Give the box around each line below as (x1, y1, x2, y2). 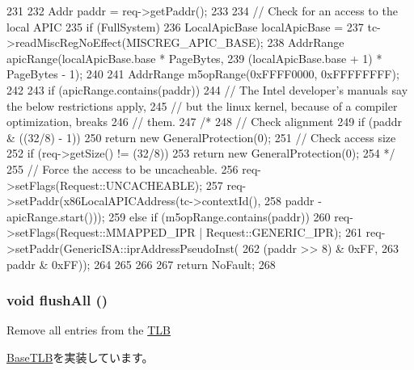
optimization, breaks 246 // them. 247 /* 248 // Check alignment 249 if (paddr (6, 113, 402, 130)
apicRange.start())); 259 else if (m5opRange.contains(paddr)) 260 (6, 208, 331, 225)
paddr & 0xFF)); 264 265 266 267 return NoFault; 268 (6, 255, 276, 272)
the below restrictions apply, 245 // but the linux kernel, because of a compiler (6, 97, 398, 114)
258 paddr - (264, 192, 322, 209)
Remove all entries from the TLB (6, 322, 171, 338)
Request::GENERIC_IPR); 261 (205, 224, 362, 241)
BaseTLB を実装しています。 (6, 348, 154, 365)
